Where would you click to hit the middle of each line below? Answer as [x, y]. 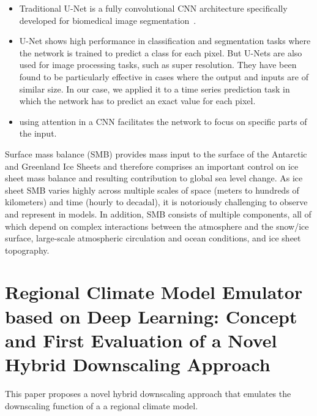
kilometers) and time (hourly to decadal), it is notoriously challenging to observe [156, 202]
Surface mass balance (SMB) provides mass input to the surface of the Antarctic [156, 153]
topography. [27, 250]
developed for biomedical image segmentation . [108, 20]
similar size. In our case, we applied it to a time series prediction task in [155, 89]
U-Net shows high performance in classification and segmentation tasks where [165, 41]
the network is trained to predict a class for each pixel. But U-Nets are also [161, 52]
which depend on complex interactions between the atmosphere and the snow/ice [157, 226]
